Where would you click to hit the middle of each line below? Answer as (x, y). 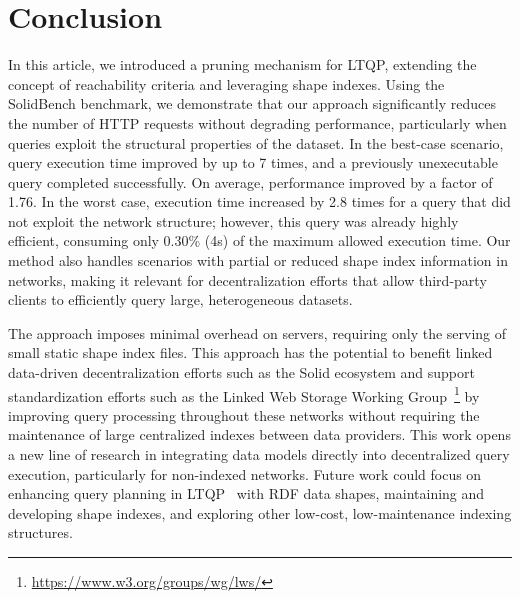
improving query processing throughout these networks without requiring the (244, 414)
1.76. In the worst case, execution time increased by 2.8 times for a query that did (259, 201)
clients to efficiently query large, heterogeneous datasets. (180, 299)
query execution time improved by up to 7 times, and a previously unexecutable (253, 162)
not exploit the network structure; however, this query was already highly (233, 220)
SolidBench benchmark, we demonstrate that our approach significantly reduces (252, 103)
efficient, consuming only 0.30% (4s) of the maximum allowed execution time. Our (259, 240)
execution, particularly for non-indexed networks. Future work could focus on (245, 473)
